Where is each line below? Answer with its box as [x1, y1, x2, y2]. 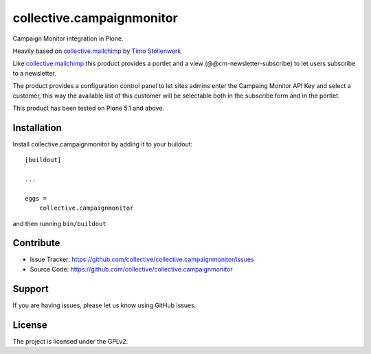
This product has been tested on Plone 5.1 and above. [12, 104, 165, 112]
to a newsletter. [12, 69, 56, 77]
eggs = [25, 195, 47, 202]
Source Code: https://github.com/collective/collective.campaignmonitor [30, 265, 233, 273]
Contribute [12, 237, 60, 249]
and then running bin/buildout [12, 219, 106, 228]
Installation [12, 122, 62, 133]
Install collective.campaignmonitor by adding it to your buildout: [12, 140, 193, 148]
